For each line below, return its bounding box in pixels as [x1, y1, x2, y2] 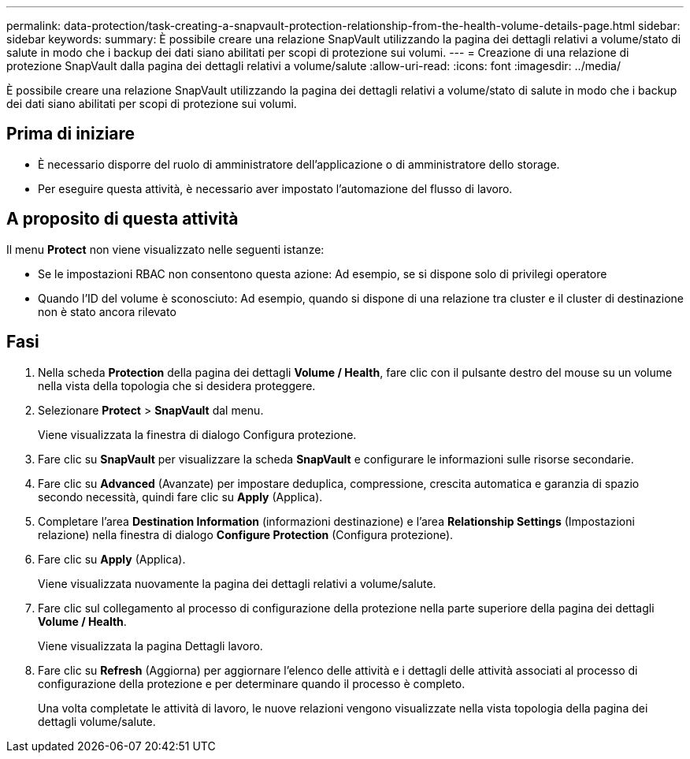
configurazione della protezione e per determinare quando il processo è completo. [38, 676, 466, 690]
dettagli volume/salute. [38, 714, 156, 728]
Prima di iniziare [6, 124, 135, 144]
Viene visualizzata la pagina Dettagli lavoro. [38, 638, 263, 653]
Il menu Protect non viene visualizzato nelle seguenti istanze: [6, 242, 325, 256]
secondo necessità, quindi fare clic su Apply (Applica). [38, 489, 323, 504]
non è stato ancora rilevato [38, 304, 176, 318]
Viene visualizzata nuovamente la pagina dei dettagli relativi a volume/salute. [38, 576, 436, 590]
